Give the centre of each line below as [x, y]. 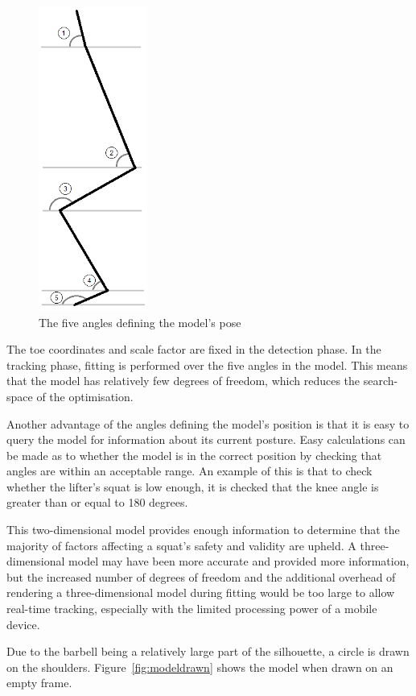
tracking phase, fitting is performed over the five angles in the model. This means [207, 365]
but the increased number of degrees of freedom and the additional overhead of [201, 576]
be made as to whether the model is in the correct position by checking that [194, 455]
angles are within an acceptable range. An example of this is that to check [189, 471]
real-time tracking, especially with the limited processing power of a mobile [192, 609]
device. [23, 624]
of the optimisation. [85, 396]
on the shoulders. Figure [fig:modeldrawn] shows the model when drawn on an [200, 667]
